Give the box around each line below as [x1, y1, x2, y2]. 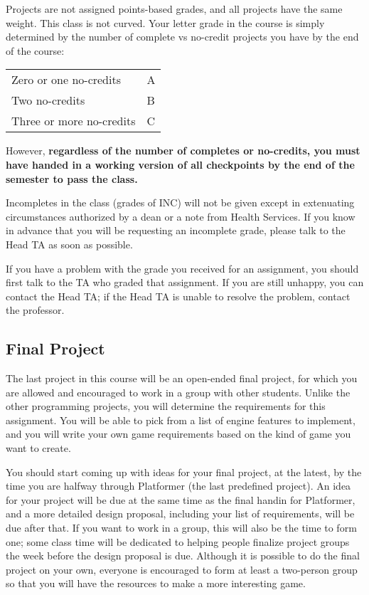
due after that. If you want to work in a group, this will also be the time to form [6, 520, 357, 535]
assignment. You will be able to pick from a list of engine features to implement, [6, 412, 355, 427]
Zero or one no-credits [11, 71, 121, 88]
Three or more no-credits [11, 112, 136, 130]
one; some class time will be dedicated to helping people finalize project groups [6, 534, 350, 549]
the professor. [6, 302, 65, 317]
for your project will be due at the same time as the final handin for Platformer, [6, 492, 355, 507]
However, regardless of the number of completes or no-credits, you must [6, 143, 360, 158]
